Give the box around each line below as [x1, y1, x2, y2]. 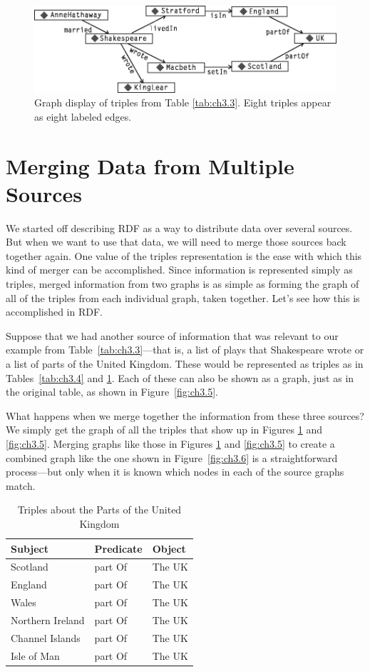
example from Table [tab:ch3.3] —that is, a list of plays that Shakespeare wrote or [6, 342, 364, 357]
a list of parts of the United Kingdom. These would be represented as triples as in [6, 356, 364, 371]
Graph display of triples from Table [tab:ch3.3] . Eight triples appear [34, 95, 332, 110]
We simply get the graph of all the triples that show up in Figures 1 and [6, 422, 322, 437]
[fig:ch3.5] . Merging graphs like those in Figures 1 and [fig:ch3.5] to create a [6, 436, 335, 451]
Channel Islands [11, 630, 81, 645]
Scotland [11, 559, 48, 574]
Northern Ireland [11, 612, 85, 627]
